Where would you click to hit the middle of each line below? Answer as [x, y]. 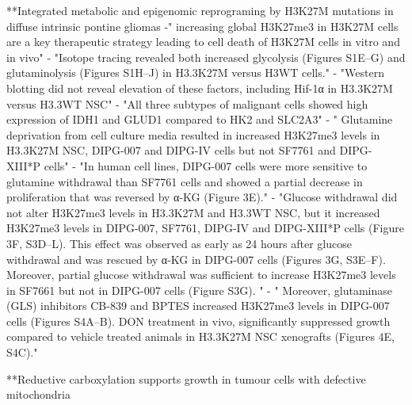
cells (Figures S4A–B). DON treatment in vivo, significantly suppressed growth [198, 321]
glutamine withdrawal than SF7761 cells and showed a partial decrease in [185, 181]
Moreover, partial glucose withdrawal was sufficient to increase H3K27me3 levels [201, 275]
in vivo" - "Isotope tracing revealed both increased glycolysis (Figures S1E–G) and [206, 57]
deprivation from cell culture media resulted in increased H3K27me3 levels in [193, 134]
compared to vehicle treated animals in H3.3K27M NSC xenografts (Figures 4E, [200, 336]
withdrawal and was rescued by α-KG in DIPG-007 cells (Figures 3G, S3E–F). [196, 259]
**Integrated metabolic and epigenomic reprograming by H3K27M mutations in [200, 10]
